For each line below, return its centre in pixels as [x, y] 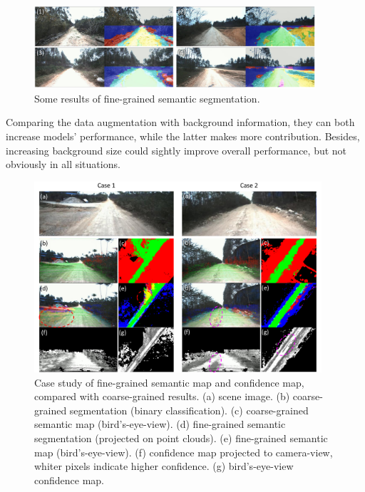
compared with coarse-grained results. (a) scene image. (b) [162, 396]
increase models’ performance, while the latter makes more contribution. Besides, [183, 136]
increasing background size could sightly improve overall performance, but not [176, 150]
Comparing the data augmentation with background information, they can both [180, 122]
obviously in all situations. [63, 164]
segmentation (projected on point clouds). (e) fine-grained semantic [181, 438]
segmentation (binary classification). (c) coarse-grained [189, 410]
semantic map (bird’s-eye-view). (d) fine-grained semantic [160, 424]
